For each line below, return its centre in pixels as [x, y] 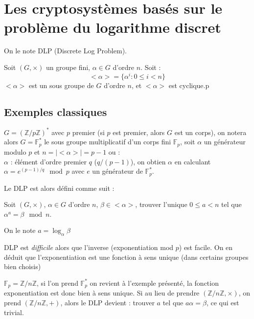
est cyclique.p [189, 85]
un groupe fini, [68, 67]
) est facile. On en [206, 247]
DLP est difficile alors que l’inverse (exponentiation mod [89, 247]
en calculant [193, 161]
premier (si [88, 132]
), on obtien [148, 161]
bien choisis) [23, 266]
